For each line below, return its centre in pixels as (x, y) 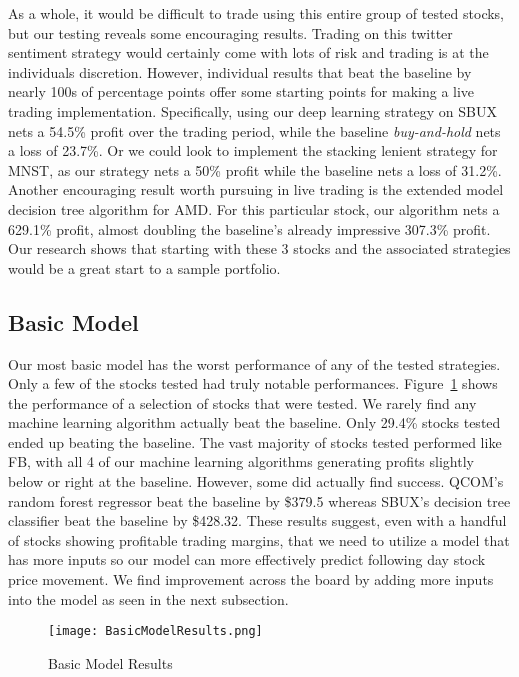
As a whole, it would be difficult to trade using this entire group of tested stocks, (256, 13)
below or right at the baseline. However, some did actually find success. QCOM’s (256, 481)
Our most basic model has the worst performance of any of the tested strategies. (254, 363)
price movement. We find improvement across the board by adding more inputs (251, 579)
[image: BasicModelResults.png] (155, 631)
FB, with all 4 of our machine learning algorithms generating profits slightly (241, 461)
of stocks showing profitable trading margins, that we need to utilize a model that (259, 539)
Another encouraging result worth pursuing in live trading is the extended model (256, 189)
